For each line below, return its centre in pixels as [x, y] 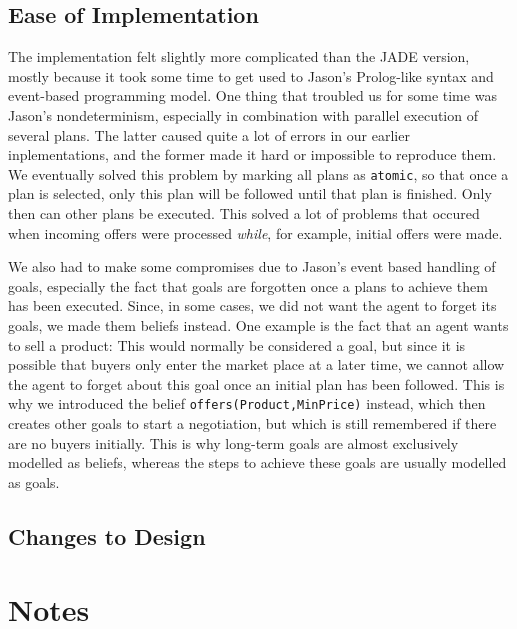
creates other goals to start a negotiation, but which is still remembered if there [252, 423]
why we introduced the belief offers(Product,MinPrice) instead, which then [247, 403]
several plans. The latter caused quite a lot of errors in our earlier [209, 134]
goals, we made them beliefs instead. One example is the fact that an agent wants [258, 324]
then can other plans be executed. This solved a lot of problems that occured [244, 213]
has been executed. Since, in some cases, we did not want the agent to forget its [252, 305]
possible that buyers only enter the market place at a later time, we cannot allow [256, 364]
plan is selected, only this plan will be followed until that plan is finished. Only [250, 193]
